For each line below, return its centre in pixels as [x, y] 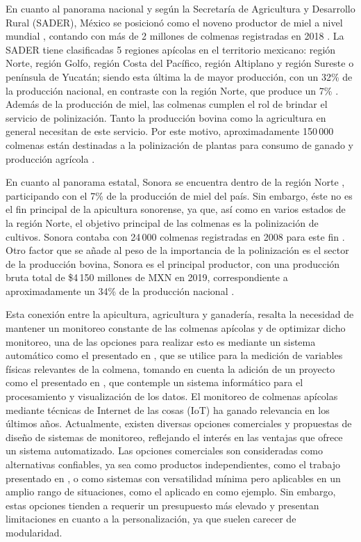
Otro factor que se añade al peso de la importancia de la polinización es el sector [177, 250]
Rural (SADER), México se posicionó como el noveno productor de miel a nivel [174, 22]
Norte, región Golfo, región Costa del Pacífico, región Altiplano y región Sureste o [180, 63]
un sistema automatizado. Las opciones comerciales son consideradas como [164, 451]
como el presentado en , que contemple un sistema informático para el [154, 382]
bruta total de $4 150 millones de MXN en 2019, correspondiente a [147, 277]
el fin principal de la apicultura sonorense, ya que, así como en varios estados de [176, 209]
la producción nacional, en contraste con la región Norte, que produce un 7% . [172, 90]
